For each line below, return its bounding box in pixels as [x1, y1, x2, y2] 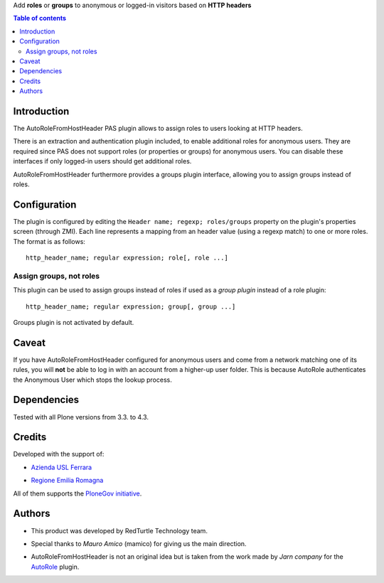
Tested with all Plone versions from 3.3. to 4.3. [13, 412, 149, 421]
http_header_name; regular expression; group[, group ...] [26, 302, 236, 311]
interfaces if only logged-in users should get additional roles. [13, 157, 192, 166]
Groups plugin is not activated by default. [13, 318, 134, 326]
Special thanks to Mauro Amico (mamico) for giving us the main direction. [31, 539, 247, 547]
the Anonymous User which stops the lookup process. [13, 375, 172, 384]
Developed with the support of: [13, 450, 105, 459]
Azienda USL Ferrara [31, 463, 92, 471]
